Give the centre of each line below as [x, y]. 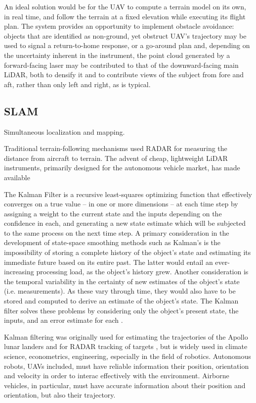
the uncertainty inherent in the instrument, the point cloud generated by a [117, 55]
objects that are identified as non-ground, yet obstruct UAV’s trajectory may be [125, 35]
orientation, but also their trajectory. [60, 395]
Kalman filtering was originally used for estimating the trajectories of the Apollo [126, 336]
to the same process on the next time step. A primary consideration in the [117, 232]
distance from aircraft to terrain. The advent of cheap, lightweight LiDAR [116, 158]
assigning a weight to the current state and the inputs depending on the [113, 213]
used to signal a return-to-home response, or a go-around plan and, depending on [127, 45]
